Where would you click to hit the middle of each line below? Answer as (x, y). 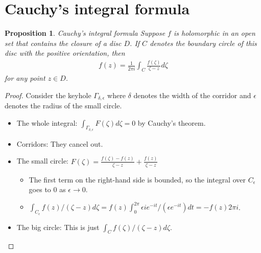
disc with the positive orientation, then (65, 53)
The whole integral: (47, 122)
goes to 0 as (47, 189)
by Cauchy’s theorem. (172, 122)
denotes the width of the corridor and (192, 95)
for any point (25, 78)
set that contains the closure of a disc (63, 43)
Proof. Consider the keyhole (48, 95)
